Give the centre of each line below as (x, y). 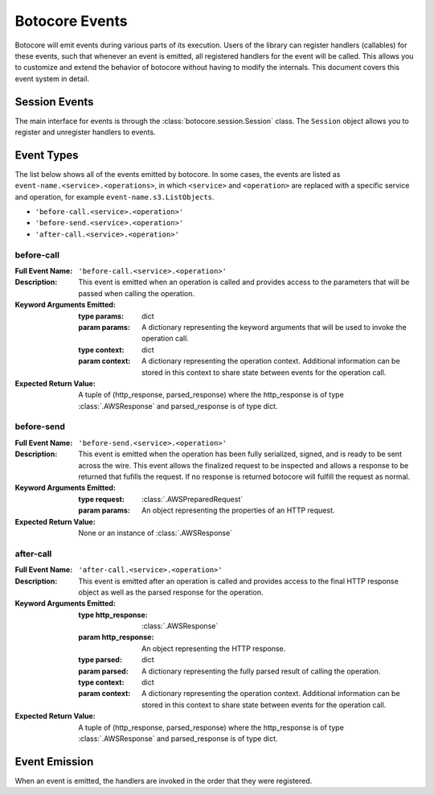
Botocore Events (71, 21)
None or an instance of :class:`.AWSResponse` (156, 533)
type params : (101, 316)
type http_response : (113, 615)
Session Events (54, 102)
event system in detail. (52, 78)
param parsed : (103, 671)
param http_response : (116, 637)
